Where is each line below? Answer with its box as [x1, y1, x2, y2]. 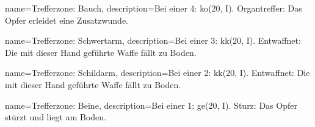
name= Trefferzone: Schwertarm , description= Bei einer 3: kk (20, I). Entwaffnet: [5, 34, 301, 47]
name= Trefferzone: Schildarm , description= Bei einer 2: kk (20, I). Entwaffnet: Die [5, 66, 310, 79]
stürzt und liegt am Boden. [5, 111, 106, 123]
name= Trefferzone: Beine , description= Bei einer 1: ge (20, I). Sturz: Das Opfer [5, 98, 297, 111]
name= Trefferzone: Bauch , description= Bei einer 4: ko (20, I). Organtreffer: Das [5, 2, 302, 14]
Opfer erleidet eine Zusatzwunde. [5, 13, 128, 26]
